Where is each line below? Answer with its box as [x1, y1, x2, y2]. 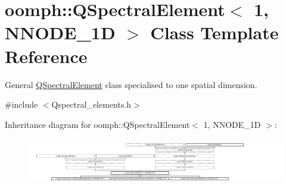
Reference [5, 43, 88, 68]
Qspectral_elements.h [51, 98, 132, 111]
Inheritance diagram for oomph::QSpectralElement [5, 118, 190, 130]
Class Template [150, 20, 279, 45]
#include [5, 98, 38, 111]
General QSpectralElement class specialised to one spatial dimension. [5, 78, 257, 90]
